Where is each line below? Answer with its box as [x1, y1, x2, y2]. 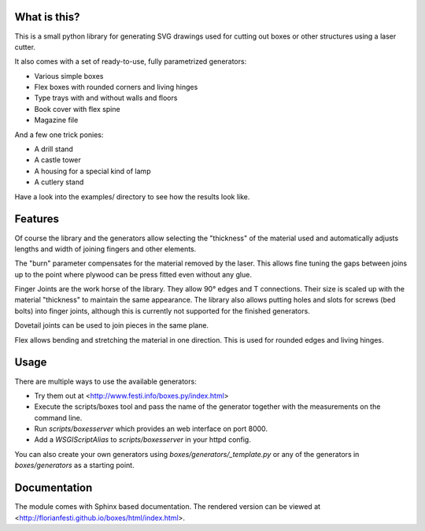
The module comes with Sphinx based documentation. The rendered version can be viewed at [14, 502, 321, 511]
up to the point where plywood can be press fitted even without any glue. [14, 269, 252, 279]
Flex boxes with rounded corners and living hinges [34, 83, 198, 92]
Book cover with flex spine [34, 104, 121, 113]
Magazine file [34, 115, 79, 125]
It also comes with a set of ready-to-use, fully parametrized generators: [14, 57, 247, 66]
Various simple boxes [34, 71, 104, 80]
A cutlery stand [34, 177, 84, 187]
